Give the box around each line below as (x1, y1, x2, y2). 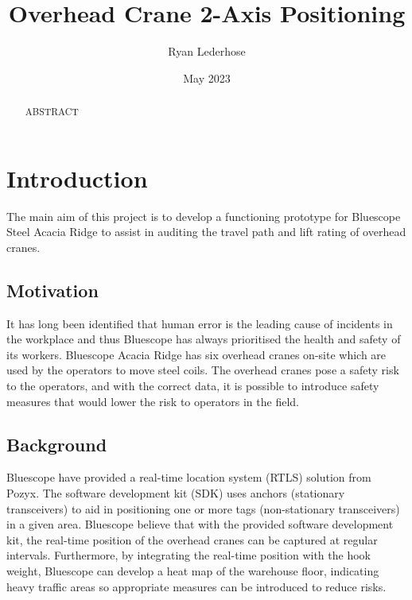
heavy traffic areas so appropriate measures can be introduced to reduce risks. (6, 578, 387, 594)
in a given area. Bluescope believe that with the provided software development (6, 516, 394, 532)
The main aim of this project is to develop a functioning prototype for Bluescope (6, 207, 401, 224)
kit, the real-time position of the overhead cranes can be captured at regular (6, 531, 378, 548)
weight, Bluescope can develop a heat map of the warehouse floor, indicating (6, 563, 379, 579)
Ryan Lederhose (168, 43, 246, 60)
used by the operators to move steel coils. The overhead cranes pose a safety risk (6, 362, 399, 378)
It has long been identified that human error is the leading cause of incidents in (6, 315, 393, 331)
